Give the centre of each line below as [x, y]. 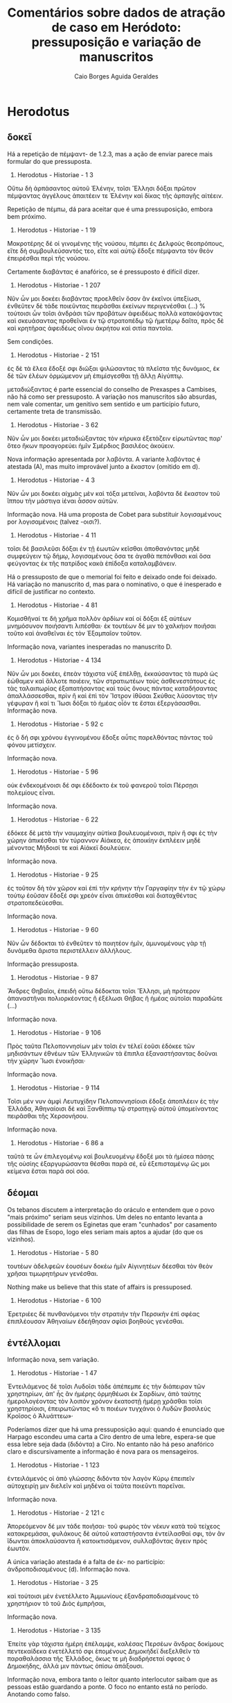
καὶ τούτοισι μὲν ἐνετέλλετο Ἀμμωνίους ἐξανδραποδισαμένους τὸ [103, 1596]
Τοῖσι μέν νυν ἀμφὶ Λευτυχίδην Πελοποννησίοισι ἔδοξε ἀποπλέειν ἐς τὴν [113, 1101]
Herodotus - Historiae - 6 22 [58, 819]
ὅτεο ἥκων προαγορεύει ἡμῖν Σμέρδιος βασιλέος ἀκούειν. [91, 445]
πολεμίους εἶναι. [31, 792]
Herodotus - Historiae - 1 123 [58, 1465]
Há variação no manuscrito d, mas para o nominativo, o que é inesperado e [114, 584]
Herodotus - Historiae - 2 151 [58, 355]
